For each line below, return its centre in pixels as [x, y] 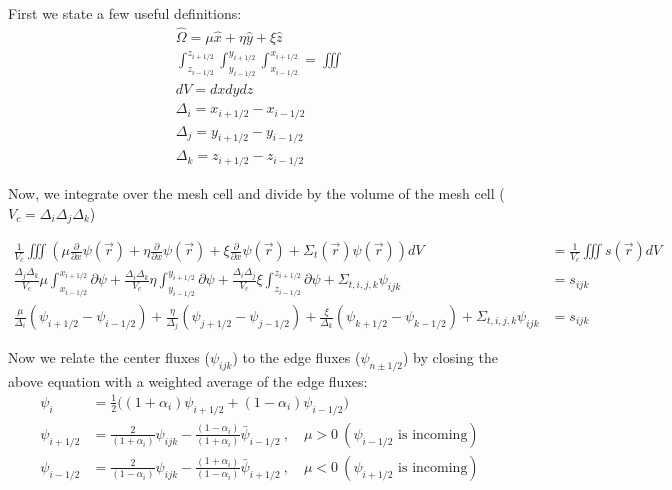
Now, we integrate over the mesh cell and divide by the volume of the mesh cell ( [256, 192]
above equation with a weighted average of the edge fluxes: [188, 380]
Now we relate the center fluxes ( [109, 357]
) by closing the [450, 357]
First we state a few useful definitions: [125, 13]
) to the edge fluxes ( [296, 357]
